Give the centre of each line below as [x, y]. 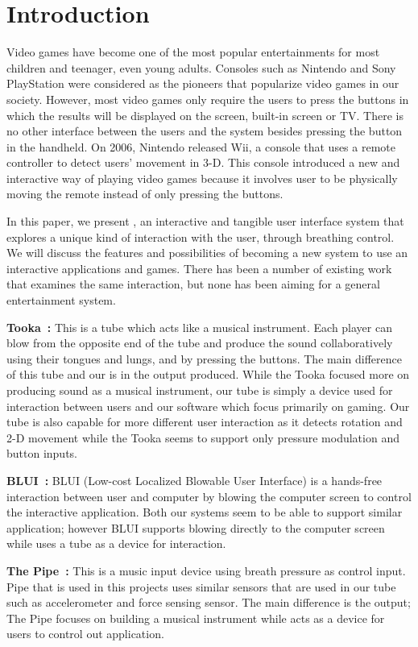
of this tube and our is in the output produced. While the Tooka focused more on [208, 374]
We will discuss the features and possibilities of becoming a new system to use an [207, 253]
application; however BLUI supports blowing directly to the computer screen [196, 527]
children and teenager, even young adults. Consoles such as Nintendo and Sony [201, 67]
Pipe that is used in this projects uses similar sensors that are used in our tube [201, 586]
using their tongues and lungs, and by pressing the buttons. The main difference [204, 358]
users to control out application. [85, 634]
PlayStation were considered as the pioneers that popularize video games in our [203, 83]
